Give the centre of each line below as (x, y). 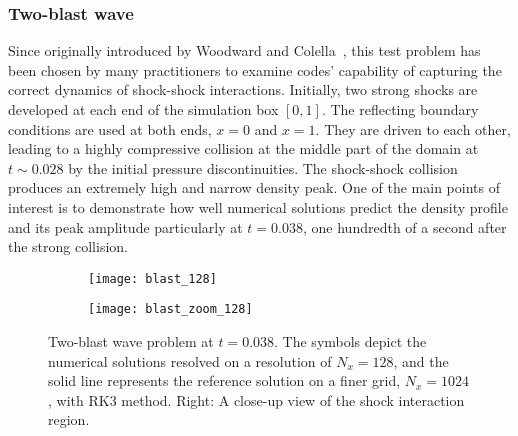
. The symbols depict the (350, 341)
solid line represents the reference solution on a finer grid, (224, 380)
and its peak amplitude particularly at (125, 226)
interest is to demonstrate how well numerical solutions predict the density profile (258, 206)
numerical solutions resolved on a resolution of (190, 360)
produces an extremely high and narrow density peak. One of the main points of (254, 187)
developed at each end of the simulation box (143, 109)
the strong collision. (68, 246)
